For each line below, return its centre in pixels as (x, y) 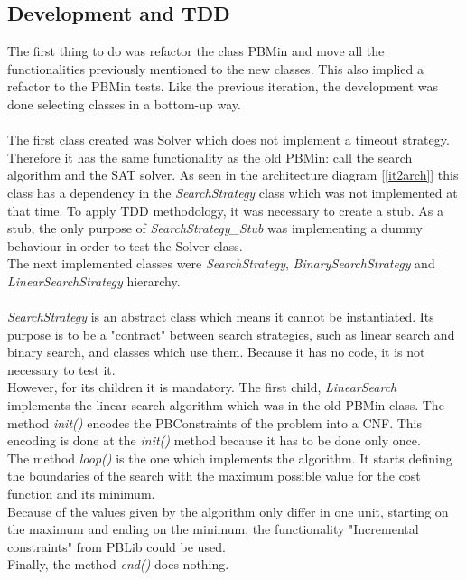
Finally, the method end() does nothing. (118, 564)
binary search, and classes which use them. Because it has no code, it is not (216, 352)
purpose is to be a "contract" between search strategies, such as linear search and (231, 334)
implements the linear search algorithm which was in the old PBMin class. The (226, 405)
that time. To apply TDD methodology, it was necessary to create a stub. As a (226, 210)
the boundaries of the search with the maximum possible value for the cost (214, 476)
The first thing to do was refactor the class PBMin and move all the (196, 51)
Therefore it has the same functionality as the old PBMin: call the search (210, 157)
